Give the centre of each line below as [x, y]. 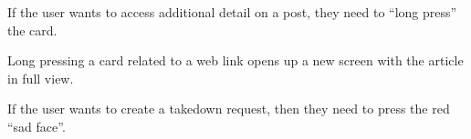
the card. [32, 30]
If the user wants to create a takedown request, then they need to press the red [229, 109]
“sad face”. [37, 126]
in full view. [41, 78]
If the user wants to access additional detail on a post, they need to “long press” [232, 12]
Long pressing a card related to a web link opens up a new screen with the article [235, 60]
